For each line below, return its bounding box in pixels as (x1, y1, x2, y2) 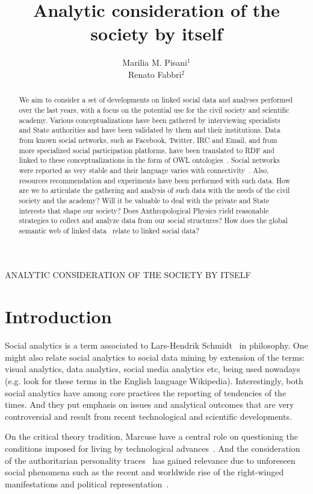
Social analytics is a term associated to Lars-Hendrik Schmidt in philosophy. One (5, 339, 308, 352)
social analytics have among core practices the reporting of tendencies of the (5, 386, 287, 399)
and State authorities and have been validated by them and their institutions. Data (19, 125, 280, 135)
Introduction (5, 304, 112, 329)
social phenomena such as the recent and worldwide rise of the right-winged (5, 466, 284, 478)
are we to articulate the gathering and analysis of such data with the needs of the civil (19, 185, 290, 195)
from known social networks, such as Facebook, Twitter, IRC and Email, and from (19, 135, 277, 145)
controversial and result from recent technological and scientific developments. (5, 410, 292, 422)
